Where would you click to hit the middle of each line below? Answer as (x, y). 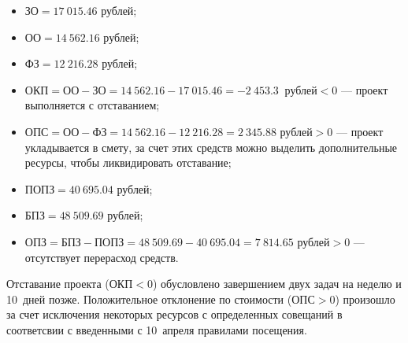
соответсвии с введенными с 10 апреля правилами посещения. (157, 329)
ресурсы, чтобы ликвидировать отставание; (128, 162)
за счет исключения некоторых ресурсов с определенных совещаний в (174, 314)
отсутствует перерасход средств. (102, 257)
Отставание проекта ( (58, 284)
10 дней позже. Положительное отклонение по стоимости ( (149, 299)
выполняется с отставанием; (92, 105)
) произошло (365, 299)
